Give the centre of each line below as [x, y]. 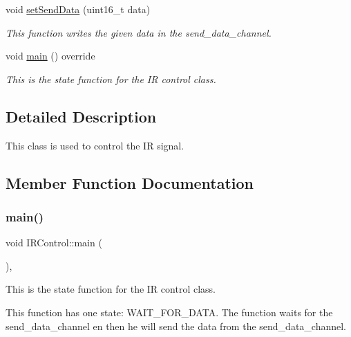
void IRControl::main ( [54, 243]
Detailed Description [81, 116]
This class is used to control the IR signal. [95, 145]
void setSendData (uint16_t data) [78, 9]
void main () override [50, 56]
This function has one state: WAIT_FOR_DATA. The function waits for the [169, 312]
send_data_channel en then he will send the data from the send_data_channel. [176, 326]
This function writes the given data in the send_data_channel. [139, 32]
